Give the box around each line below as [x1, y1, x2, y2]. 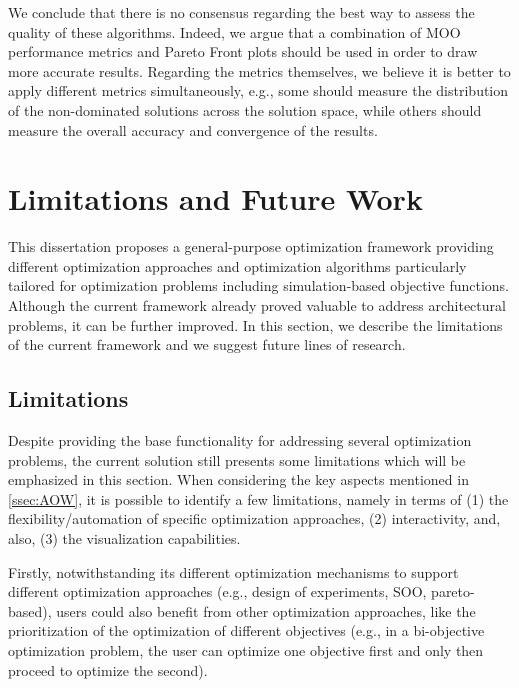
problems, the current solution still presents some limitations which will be [8, 449, 466, 470]
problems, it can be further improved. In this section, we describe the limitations [8, 314, 503, 335]
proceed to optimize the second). [8, 659, 208, 680]
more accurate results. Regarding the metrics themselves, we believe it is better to [8, 60, 511, 81]
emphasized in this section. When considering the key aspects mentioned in [8, 469, 469, 490]
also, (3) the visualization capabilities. [8, 528, 241, 549]
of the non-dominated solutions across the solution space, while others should [8, 99, 482, 120]
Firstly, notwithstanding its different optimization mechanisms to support [8, 561, 459, 582]
